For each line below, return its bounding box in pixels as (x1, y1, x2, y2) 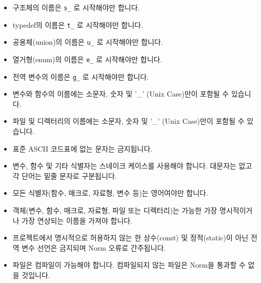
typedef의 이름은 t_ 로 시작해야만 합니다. (12, 19, 143, 30)
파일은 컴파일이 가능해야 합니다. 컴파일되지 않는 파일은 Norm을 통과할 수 (12, 259, 246, 270)
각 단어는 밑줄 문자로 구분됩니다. (12, 170, 117, 181)
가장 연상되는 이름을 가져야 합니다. (22, 215, 133, 225)
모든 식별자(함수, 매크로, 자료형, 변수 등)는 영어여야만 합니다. (12, 187, 208, 198)
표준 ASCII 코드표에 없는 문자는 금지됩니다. (12, 143, 152, 154)
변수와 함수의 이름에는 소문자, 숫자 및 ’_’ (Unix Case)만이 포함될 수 (12, 88, 229, 99)
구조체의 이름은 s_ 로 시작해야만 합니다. (12, 2, 140, 12)
